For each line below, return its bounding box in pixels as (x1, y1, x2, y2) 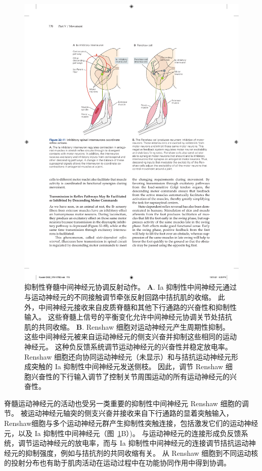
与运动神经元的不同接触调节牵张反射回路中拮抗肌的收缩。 (24, 291, 215, 302)
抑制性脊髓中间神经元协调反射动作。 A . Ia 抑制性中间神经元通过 (24, 282, 237, 292)
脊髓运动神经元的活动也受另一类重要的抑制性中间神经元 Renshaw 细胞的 (4, 398, 242, 408)
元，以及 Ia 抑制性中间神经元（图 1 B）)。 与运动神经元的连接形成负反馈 (4, 427, 241, 438)
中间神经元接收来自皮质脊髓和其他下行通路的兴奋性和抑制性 (38, 301, 237, 312)
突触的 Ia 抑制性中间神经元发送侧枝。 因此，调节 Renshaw (31, 361, 224, 372)
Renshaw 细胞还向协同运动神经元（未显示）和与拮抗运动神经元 (24, 351, 231, 362)
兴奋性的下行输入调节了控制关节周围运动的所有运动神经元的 (31, 371, 230, 381)
